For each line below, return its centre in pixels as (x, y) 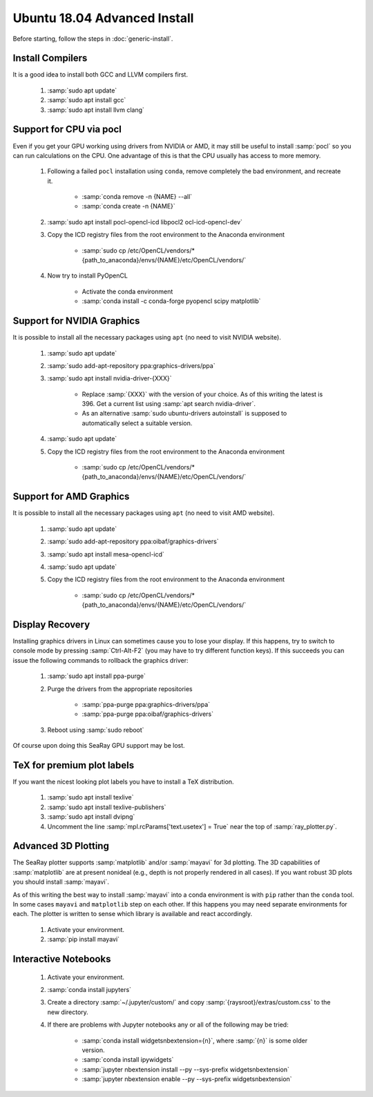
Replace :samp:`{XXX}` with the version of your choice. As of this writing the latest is (202, 394)
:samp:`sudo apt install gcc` (87, 100)
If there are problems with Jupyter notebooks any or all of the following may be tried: (168, 1025)
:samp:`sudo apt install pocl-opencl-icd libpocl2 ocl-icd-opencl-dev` (145, 222)
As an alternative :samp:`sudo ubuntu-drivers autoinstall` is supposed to (184, 414)
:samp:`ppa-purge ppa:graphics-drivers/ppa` (146, 704)
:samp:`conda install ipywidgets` (128, 1060)
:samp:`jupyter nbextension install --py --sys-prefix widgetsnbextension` (185, 1069)
